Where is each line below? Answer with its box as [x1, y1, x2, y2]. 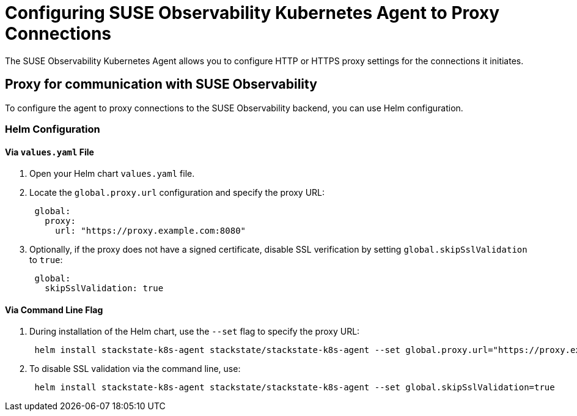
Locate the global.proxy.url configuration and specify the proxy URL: [29, 187, 325, 198]
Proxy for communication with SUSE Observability [5, 76, 317, 92]
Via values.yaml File [5, 146, 94, 157]
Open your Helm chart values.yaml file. [29, 168, 195, 179]
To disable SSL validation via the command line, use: [29, 363, 241, 374]
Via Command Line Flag [5, 304, 103, 315]
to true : [29, 254, 63, 266]
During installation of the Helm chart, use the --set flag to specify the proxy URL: [29, 326, 360, 337]
